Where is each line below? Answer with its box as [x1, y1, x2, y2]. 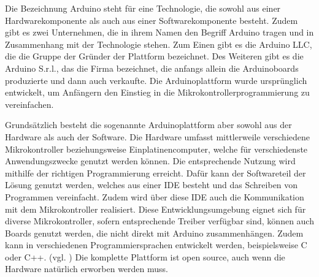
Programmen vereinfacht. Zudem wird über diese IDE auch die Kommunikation [5, 190, 304, 203]
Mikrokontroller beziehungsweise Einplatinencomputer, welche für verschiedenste [5, 142, 308, 155]
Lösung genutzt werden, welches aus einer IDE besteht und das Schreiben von [5, 178, 298, 191]
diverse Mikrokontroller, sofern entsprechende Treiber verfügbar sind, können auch [5, 214, 314, 227]
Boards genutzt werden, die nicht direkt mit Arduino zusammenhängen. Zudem [5, 226, 304, 239]
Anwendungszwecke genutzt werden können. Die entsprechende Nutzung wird [5, 154, 296, 167]
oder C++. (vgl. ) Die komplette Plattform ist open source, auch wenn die [5, 250, 285, 263]
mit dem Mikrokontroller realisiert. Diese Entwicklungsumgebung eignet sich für [5, 202, 306, 215]
